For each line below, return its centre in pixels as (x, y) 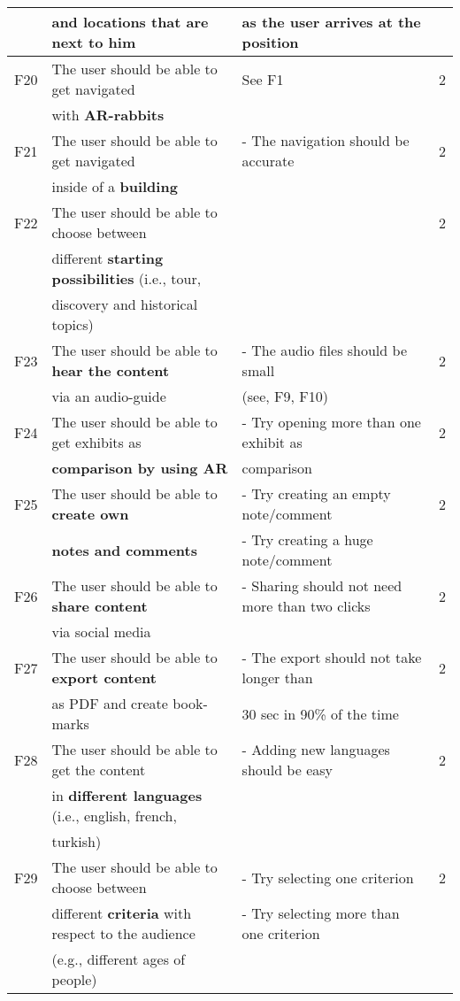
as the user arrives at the (331, 22)
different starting (107, 258)
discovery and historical (125, 304)
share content (100, 606)
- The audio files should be (324, 350)
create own (90, 514)
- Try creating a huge (307, 539)
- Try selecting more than (321, 913)
